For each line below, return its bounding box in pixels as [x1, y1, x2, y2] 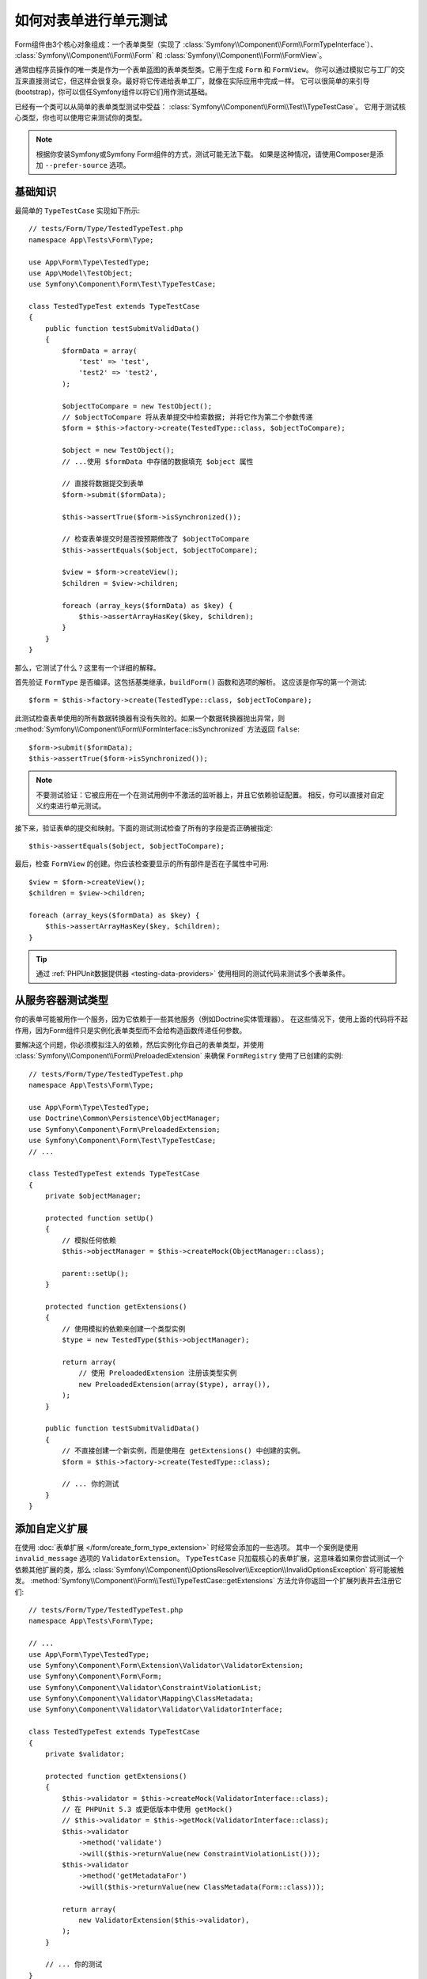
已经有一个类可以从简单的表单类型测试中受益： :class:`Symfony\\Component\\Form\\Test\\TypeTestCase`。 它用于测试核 [14, 101, 406, 111]
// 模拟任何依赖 [62, 1236, 116, 1244]
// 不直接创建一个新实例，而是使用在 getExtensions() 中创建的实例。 [62, 1446, 305, 1456]
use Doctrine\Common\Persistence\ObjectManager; [28, 1114, 221, 1123]
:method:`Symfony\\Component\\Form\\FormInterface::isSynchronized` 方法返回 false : [14, 724, 300, 734]
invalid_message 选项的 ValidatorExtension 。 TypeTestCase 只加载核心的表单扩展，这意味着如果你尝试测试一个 [14, 1554, 405, 1563]
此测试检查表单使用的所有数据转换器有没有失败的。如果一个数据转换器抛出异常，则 [14, 713, 285, 723]
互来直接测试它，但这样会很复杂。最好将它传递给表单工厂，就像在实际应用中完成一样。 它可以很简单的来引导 [14, 76, 370, 85]
